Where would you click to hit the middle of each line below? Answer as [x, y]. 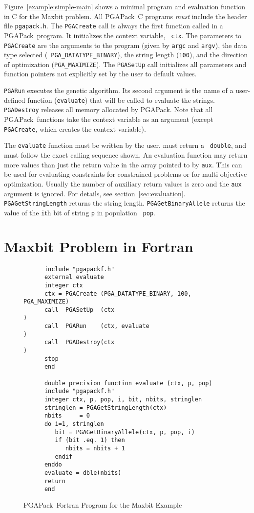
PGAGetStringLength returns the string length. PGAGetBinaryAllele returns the [125, 203]
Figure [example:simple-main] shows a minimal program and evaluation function [125, 6]
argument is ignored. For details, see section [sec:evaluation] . [95, 193]
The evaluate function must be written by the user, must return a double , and [125, 145]
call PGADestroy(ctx [79, 342]
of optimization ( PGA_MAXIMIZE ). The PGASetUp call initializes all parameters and [125, 64]
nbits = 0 [67, 416]
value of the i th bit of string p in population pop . [80, 212]
